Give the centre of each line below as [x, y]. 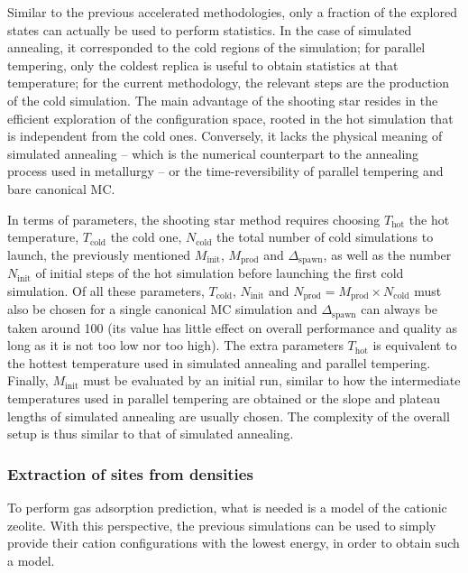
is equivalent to [415, 345]
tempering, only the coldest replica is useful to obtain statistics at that [203, 65]
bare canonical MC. [61, 188]
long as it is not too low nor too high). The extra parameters [175, 345]
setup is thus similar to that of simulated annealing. [151, 434]
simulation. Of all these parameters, [106, 290]
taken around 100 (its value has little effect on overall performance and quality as [232, 327]
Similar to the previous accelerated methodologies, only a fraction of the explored [232, 12]
